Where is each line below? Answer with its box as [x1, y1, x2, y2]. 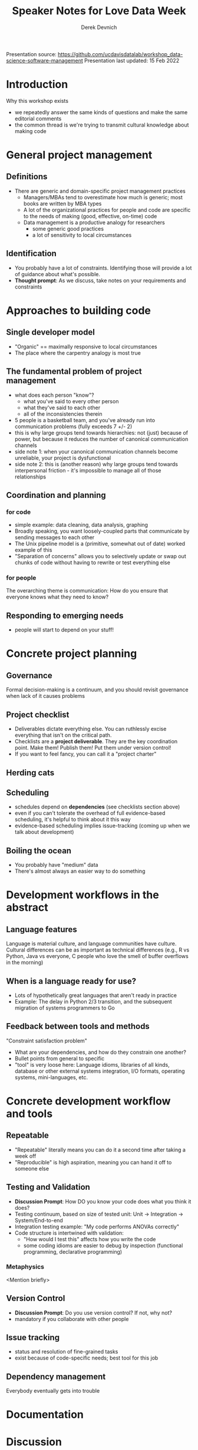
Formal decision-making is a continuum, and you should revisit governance [6, 686, 189, 693]
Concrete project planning [6, 647, 137, 661]
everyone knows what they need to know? [6, 593, 109, 601]
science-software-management [6, 57, 84, 64]
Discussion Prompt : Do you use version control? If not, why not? [14, 1309, 173, 1316]
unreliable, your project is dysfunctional [14, 454, 111, 461]
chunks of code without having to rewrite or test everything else [14, 559, 171, 566]
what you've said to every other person [23, 397, 119, 404]
